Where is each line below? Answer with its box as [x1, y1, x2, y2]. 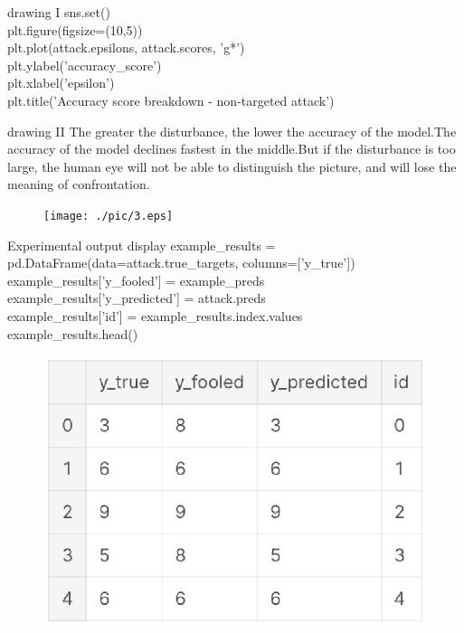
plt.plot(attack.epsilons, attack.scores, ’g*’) [7, 38, 245, 57]
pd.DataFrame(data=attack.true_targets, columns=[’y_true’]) [7, 253, 355, 272]
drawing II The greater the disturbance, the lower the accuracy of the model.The [7, 121, 457, 140]
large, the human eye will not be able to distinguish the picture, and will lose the [7, 156, 457, 175]
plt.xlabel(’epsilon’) [7, 73, 115, 92]
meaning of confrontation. [7, 175, 150, 194]
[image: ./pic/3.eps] [43, 209, 174, 222]
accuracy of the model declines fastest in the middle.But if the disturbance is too [7, 139, 456, 158]
